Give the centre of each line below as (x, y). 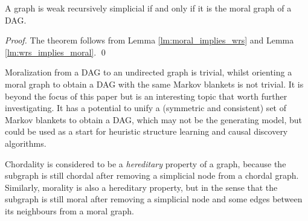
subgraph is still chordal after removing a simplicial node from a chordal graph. (152, 175)
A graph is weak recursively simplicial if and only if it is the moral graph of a (148, 8)
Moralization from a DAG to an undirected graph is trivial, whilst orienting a (149, 72)
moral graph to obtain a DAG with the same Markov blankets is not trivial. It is (154, 84)
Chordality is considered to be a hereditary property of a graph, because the (146, 163)
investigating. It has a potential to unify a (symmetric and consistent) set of (146, 108)
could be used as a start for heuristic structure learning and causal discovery (146, 131)
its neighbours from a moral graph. (69, 210)
